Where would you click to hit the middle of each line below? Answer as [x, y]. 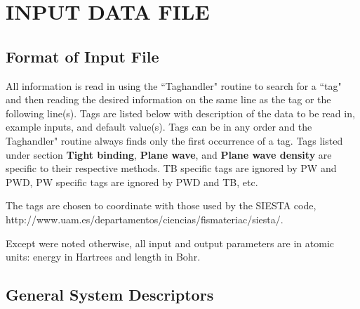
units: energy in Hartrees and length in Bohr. [103, 257]
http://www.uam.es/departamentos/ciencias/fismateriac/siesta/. [145, 219]
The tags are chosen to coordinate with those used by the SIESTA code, [161, 205]
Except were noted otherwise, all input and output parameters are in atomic [170, 243]
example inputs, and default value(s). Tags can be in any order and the [159, 127]
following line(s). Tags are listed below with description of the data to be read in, [180, 113]
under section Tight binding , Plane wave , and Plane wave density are [169, 154]
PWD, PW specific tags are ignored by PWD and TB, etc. [132, 182]
